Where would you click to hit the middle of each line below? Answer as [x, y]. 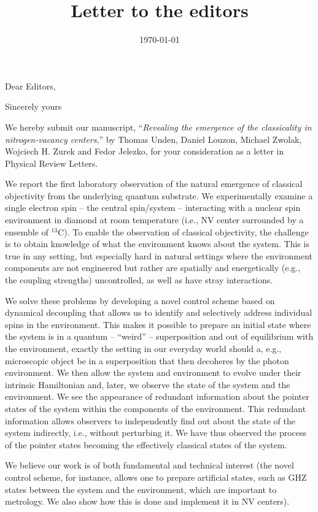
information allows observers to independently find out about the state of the [150, 420]
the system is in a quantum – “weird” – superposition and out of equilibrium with [159, 336]
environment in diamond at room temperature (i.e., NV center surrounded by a [154, 220]
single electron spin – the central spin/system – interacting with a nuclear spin [153, 208]
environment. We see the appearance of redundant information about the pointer [157, 396]
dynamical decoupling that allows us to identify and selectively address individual [159, 312]
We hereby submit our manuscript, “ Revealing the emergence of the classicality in [158, 127]
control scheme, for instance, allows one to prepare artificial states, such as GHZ [156, 477]
